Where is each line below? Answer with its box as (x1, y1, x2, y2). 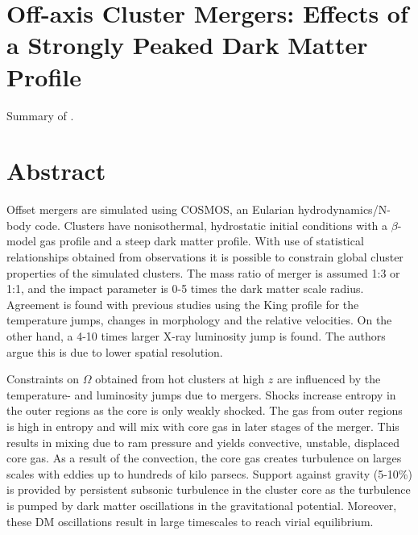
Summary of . (6, 107, 74, 123)
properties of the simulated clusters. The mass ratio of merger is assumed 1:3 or (6, 264, 400, 281)
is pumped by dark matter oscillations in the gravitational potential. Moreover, (6, 496, 397, 513)
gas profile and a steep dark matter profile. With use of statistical (39, 232, 364, 249)
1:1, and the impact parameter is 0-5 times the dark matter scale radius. (6, 280, 364, 297)
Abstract (6, 154, 106, 187)
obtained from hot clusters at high (95, 370, 265, 387)
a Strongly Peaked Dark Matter (6, 28, 368, 61)
